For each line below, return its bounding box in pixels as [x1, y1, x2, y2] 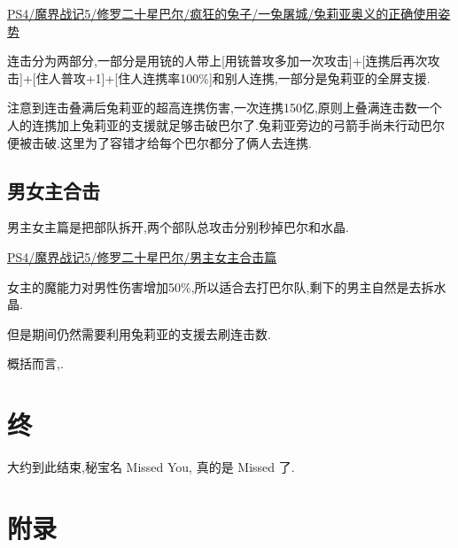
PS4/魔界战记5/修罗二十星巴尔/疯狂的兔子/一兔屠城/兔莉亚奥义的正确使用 [7, 4, 439, 22]
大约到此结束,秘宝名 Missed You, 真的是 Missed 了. [7, 458, 295, 476]
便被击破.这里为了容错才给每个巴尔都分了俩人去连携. [7, 133, 312, 151]
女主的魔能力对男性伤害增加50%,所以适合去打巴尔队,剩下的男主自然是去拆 [7, 277, 434, 296]
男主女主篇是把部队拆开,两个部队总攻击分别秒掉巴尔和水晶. [7, 218, 349, 236]
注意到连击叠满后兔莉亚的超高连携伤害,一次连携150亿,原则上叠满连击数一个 [7, 98, 442, 117]
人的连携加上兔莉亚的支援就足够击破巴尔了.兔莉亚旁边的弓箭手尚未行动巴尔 [7, 115, 445, 134]
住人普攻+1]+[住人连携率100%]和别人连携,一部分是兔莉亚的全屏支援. [35, 68, 431, 87]
